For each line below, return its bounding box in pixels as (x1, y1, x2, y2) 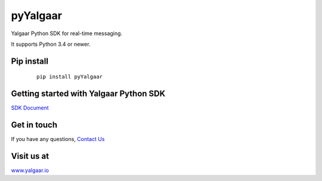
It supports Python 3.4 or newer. (11, 40, 91, 48)
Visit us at (11, 151, 49, 161)
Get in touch (11, 120, 58, 130)
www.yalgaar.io (11, 167, 49, 174)
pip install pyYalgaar (36, 73, 103, 80)
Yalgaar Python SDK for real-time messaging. (11, 30, 122, 37)
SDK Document (11, 104, 49, 111)
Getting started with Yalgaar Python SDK (11, 89, 166, 99)
